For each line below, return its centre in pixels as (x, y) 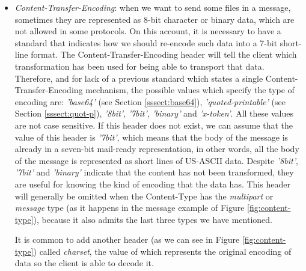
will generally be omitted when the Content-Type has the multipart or (144, 196)
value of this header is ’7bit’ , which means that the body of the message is (151, 137)
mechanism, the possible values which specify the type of (190, 90)
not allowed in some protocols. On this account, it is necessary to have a (148, 31)
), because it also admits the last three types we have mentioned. (153, 219)
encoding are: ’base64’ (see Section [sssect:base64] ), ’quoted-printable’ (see (150, 101)
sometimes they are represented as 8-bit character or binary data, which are (155, 19)
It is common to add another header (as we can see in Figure (127, 239)
